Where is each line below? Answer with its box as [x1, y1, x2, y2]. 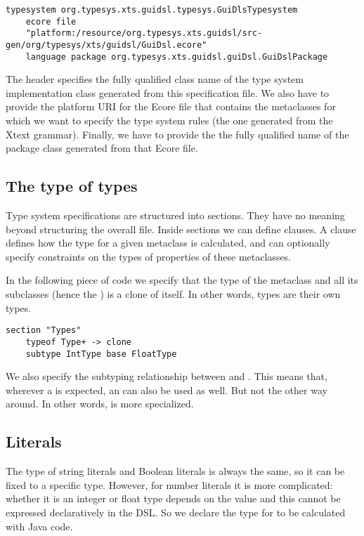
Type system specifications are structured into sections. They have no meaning [6, 208, 345, 223]
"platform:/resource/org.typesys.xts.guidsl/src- [25, 28, 263, 39]
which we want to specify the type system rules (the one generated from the [6, 113, 333, 128]
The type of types [6, 175, 138, 197]
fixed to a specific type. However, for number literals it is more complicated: [6, 477, 333, 492]
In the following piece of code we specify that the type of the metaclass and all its [6, 273, 358, 287]
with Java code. [6, 518, 73, 533]
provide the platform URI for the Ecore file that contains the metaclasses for [6, 99, 336, 114]
